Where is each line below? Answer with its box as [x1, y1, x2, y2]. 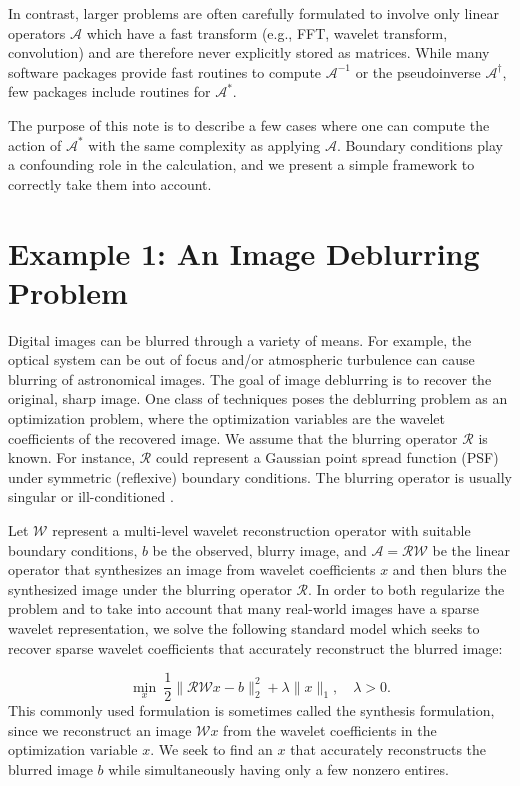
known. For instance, [8, 447, 136, 468]
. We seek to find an [150, 739, 273, 760]
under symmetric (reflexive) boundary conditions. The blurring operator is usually [8, 466, 512, 487]
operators [8, 22, 66, 43]
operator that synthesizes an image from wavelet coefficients [8, 559, 376, 580]
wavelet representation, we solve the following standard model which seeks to [8, 617, 480, 638]
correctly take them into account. [8, 173, 212, 194]
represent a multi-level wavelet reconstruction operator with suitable [52, 520, 471, 540]
